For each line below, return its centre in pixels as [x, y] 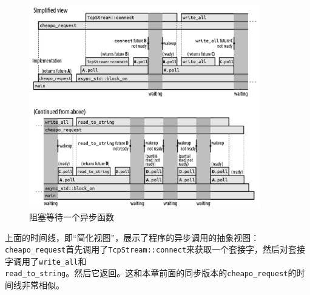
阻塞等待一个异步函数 [72, 216]
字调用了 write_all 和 [46, 261]
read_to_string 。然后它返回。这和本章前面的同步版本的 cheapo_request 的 [151, 273]
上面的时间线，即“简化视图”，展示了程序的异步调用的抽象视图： [132, 237]
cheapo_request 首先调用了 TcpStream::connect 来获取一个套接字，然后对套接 [155, 249]
